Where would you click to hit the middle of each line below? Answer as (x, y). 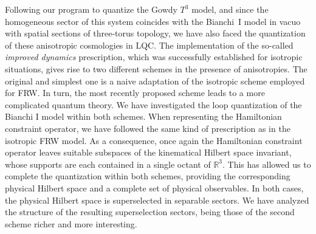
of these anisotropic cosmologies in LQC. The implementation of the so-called (149, 45)
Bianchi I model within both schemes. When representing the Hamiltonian (143, 116)
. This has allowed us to (267, 164)
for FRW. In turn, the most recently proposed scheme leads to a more (135, 93)
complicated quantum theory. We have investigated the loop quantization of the (153, 104)
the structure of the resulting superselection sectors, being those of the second (150, 212)
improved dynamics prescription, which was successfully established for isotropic (154, 57)
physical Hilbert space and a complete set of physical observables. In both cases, (154, 188)
